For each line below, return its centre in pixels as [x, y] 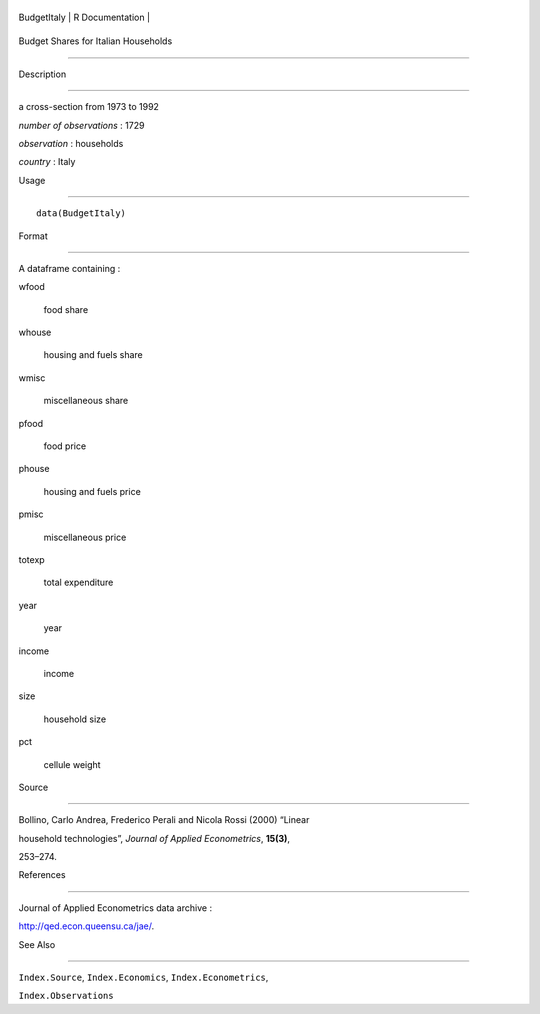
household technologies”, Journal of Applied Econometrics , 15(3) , [154, 838]
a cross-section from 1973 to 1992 [89, 107]
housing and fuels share [93, 355]
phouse [34, 469]
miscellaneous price [85, 537]
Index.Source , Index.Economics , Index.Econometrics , [143, 977]
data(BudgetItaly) [81, 213]
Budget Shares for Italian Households [95, 41]
